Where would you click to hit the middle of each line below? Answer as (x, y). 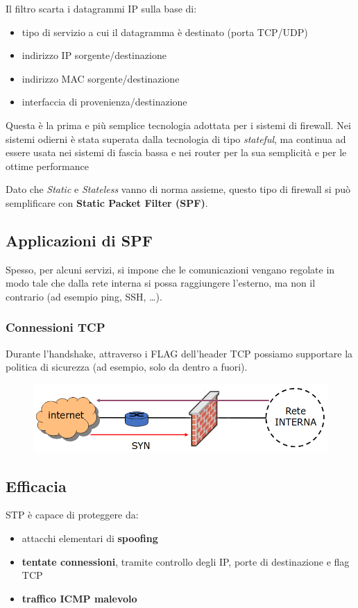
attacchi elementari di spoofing (90, 538)
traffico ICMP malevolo (79, 598)
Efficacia (36, 485)
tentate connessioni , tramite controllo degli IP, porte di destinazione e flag (186, 561)
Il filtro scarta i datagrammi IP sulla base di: (101, 8)
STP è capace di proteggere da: (72, 515)
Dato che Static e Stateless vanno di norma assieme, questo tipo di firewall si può (178, 189)
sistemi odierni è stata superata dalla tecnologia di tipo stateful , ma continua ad (176, 138)
